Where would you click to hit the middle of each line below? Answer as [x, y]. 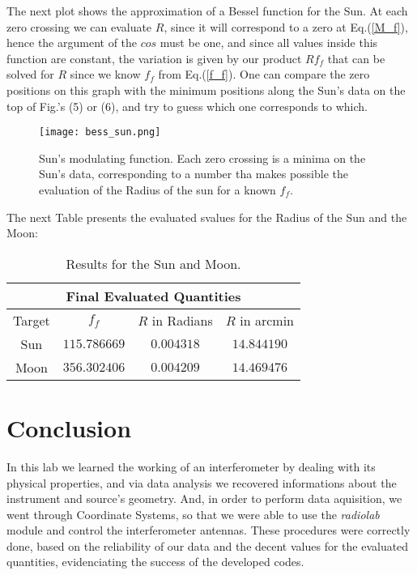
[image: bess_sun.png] [100, 132]
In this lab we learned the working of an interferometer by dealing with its [191, 466]
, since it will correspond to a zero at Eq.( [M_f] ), [286, 26]
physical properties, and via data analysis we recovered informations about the [202, 482]
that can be [356, 58]
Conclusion [69, 427]
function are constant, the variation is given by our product [154, 58]
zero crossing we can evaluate [79, 26]
